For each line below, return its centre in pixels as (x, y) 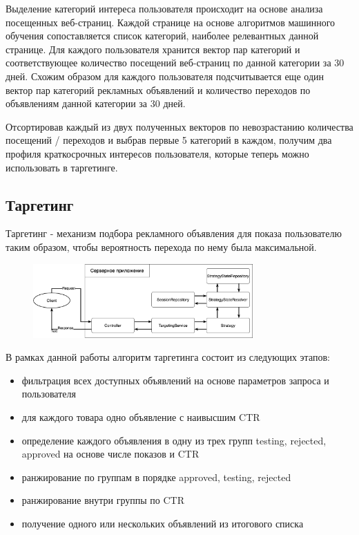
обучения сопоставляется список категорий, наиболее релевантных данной (162, 36)
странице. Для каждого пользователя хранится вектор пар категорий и (153, 49)
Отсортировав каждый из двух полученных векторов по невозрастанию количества (179, 126)
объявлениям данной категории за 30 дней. (96, 103)
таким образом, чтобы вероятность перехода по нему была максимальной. (161, 246)
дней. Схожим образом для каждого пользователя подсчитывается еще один (165, 76)
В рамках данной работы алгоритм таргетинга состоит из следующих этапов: (168, 357)
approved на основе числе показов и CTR (110, 454)
